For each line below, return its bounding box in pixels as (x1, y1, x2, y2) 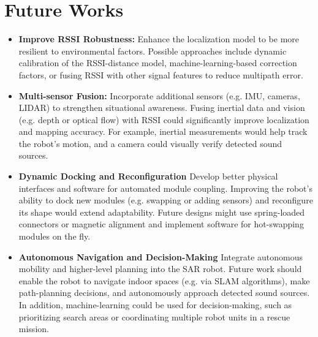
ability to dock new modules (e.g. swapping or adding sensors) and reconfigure (18, 194, 313, 206)
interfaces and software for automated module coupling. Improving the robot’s (18, 181, 312, 194)
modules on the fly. (18, 230, 91, 243)
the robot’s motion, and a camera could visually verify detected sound (18, 137, 282, 150)
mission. (18, 322, 49, 335)
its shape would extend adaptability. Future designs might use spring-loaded (18, 205, 305, 218)
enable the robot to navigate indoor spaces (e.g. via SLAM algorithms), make (18, 274, 310, 287)
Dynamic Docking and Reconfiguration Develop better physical (18, 170, 278, 183)
